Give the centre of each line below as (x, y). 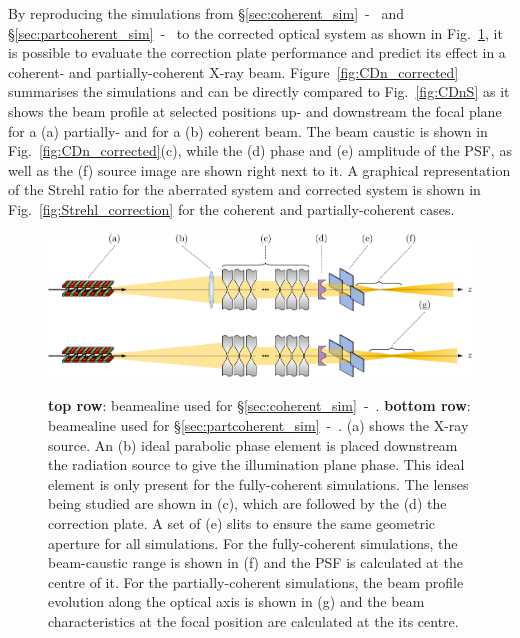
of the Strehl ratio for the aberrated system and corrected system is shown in (244, 189)
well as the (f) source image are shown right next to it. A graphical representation (259, 169)
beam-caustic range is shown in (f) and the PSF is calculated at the (255, 562)
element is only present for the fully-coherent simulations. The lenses (258, 483)
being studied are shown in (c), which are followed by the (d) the (247, 503)
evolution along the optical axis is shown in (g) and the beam (236, 601)
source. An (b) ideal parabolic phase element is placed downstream (253, 444)
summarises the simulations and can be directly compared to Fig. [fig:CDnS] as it (259, 91)
